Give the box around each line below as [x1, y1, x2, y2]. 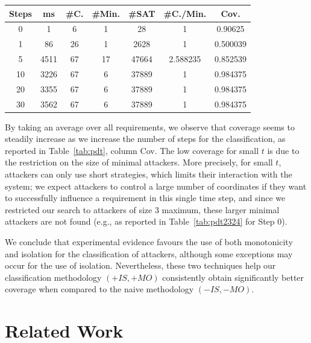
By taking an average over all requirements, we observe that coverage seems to [5, 120, 295, 133]
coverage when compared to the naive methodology [5, 283, 194, 295]
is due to [267, 144, 300, 156]
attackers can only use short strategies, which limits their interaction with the [5, 168, 292, 181]
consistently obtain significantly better [162, 271, 304, 283]
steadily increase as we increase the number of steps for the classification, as [5, 132, 286, 145]
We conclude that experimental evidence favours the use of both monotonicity [5, 236, 293, 248]
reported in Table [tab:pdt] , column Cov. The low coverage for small [5, 144, 259, 156]
